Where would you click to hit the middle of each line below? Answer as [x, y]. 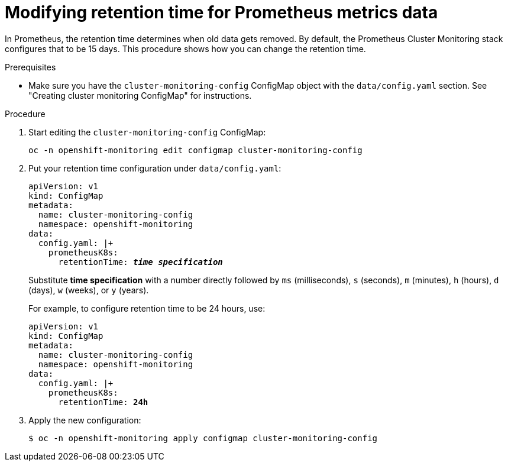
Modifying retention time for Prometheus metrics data [221, 12]
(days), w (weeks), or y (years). [89, 290]
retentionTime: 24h [103, 402]
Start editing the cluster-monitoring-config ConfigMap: [147, 132]
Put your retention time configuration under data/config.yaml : [155, 168]
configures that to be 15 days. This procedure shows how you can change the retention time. [185, 48]
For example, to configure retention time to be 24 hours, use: [147, 308]
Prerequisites [30, 67]
